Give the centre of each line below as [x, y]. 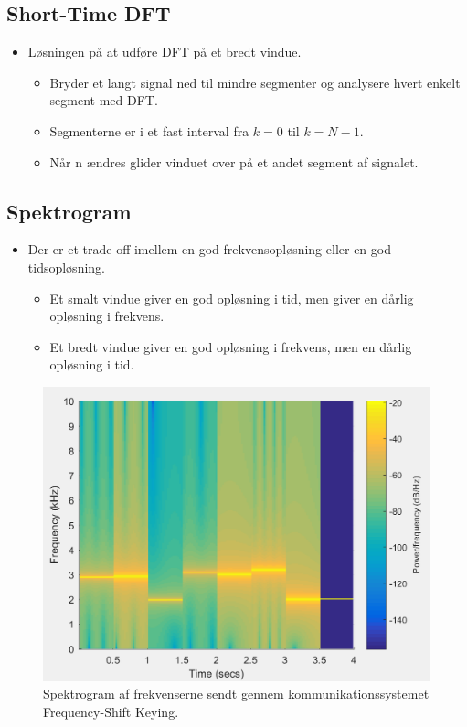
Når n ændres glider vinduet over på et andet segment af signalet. [234, 161]
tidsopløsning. [66, 267]
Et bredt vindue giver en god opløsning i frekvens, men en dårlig [231, 346]
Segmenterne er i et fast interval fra [149, 130]
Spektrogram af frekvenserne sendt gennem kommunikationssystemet [236, 694]
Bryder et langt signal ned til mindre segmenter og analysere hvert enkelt [255, 82]
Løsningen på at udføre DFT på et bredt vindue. [165, 52]
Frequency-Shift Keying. [111, 711]
